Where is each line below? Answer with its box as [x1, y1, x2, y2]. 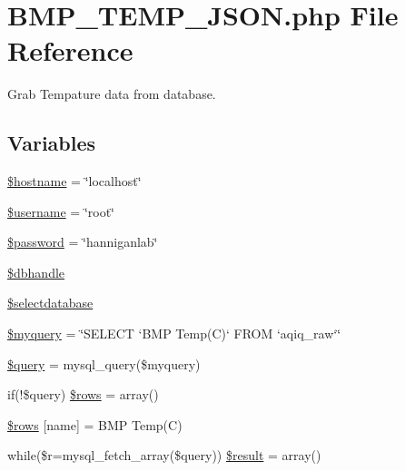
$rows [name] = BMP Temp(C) [7, 415, 183, 434]
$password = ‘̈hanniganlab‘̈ [7, 232, 158, 251]
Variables [7, 129, 96, 157]
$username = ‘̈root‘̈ [7, 201, 114, 221]
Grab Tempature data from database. [7, 84, 216, 103]
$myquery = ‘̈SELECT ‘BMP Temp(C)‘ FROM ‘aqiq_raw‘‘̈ [7, 324, 341, 343]
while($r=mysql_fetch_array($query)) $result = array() [7, 446, 321, 465]
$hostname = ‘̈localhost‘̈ [7, 172, 142, 191]
